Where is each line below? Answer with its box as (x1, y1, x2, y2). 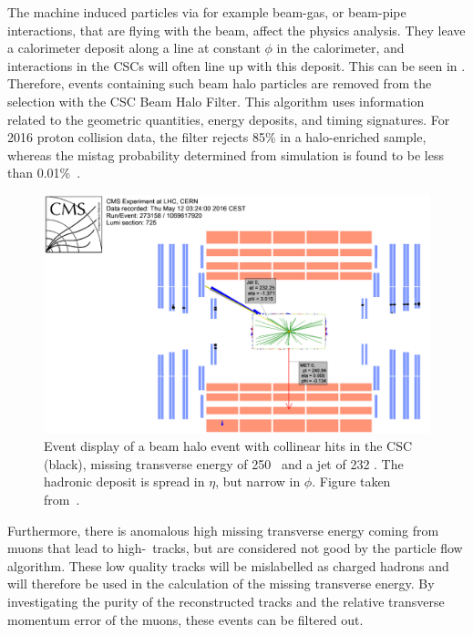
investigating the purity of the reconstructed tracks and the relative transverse (7, 591, 445, 610)
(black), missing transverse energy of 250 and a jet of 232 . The (44, 454, 404, 473)
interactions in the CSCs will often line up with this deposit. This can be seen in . (7, 56, 466, 75)
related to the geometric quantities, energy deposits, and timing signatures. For (7, 109, 450, 128)
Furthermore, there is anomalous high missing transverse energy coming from (7, 520, 439, 539)
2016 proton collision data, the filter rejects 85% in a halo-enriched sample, (7, 128, 427, 147)
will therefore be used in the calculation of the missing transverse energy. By (7, 574, 435, 593)
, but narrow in (215, 472, 301, 491)
